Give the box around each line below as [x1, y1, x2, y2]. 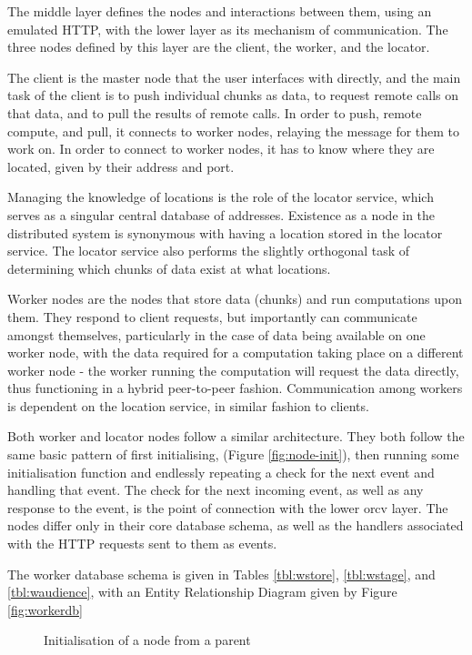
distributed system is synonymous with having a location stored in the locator [7, 223, 443, 242]
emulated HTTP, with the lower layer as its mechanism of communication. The [7, 19, 448, 38]
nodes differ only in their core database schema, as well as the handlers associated [7, 516, 464, 535]
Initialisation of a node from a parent [44, 630, 251, 650]
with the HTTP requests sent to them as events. [7, 534, 277, 553]
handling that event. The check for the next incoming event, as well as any [7, 480, 424, 499]
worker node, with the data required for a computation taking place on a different [7, 343, 464, 362]
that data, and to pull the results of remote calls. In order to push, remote [7, 103, 422, 122]
